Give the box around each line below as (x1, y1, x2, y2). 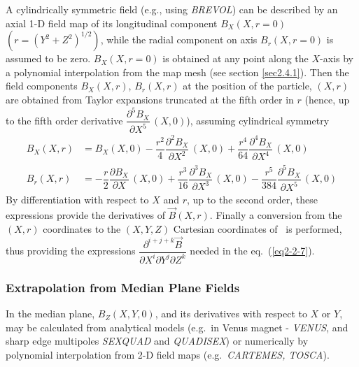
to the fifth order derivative (6, 113, 123, 127)
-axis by (320, 51, 353, 66)
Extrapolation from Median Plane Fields (6, 278, 240, 296)
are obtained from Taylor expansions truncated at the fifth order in (6, 92, 294, 106)
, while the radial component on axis (100, 32, 258, 47)
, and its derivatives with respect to (155, 306, 307, 321)
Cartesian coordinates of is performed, (173, 221, 342, 236)
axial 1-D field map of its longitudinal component (6, 15, 218, 30)
